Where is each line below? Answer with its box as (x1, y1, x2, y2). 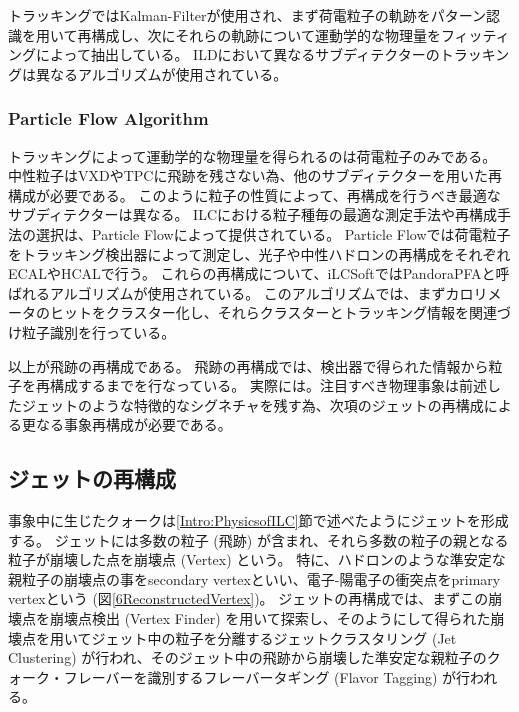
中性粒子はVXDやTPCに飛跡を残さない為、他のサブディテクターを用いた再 (8, 165, 502, 186)
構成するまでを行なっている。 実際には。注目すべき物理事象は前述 (49, 375, 487, 396)
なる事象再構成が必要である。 (35, 414, 232, 435)
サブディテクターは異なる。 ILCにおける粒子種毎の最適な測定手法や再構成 (8, 204, 498, 225)
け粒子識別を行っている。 (8, 321, 176, 342)
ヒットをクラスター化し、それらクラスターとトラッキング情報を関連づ (49, 302, 512, 323)
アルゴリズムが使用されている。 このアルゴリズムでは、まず (49, 282, 446, 303)
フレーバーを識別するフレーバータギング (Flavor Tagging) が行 (63, 666, 471, 687)
